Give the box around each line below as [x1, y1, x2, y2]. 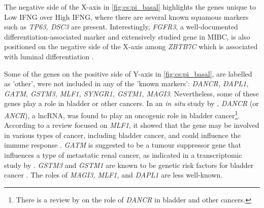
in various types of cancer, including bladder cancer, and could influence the [4, 129, 241, 140]
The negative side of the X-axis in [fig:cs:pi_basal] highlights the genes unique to [4, 2, 256, 12]
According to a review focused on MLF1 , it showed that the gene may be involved [4, 120, 259, 130]
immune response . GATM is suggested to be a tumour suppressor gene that [4, 140, 241, 150]
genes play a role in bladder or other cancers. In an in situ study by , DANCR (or [4, 98, 259, 109]
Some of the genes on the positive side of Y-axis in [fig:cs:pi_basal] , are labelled [4, 68, 252, 79]
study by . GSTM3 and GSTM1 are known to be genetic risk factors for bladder [4, 159, 254, 170]
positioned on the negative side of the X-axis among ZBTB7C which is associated [4, 41, 258, 52]
